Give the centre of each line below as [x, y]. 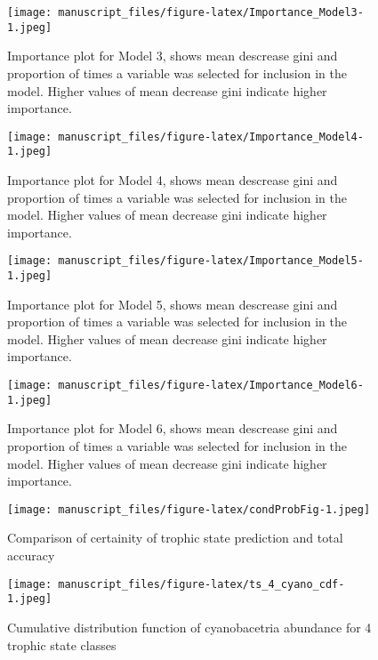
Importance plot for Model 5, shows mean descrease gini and [173, 304]
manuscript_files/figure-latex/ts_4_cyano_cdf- [201, 584]
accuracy [31, 555]
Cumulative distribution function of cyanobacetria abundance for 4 [189, 627]
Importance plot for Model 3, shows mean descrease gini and [173, 56]
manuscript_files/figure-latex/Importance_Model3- [211, 12]
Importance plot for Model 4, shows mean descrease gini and [173, 180]
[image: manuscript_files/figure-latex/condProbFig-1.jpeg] [189, 509]
